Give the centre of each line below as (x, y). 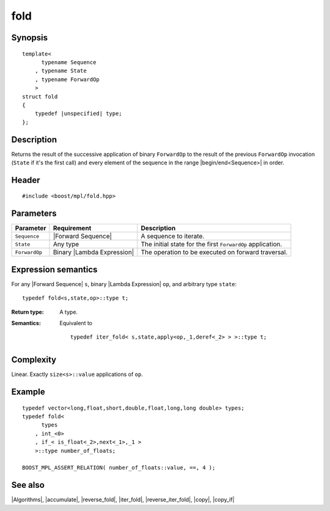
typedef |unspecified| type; (78, 114)
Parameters (34, 214)
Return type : (28, 312)
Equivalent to (76, 323)
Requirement (72, 228)
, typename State (61, 71)
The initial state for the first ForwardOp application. (211, 244)
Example (28, 392)
